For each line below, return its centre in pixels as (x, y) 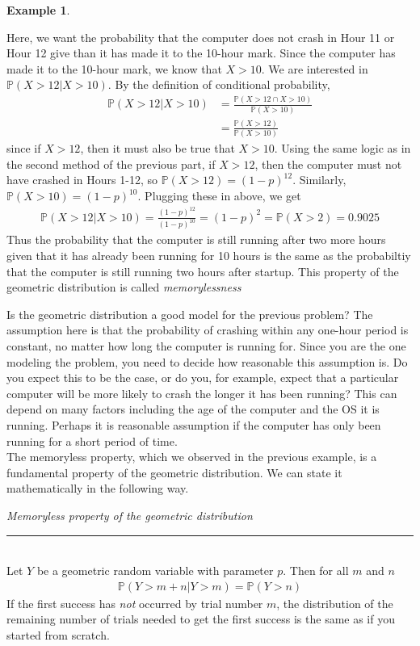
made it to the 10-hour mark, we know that (114, 68)
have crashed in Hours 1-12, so (82, 180)
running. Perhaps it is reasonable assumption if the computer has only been (194, 424)
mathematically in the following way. (98, 488)
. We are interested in (315, 68)
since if (24, 148)
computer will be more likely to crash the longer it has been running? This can (202, 393)
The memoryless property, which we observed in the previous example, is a (192, 457)
